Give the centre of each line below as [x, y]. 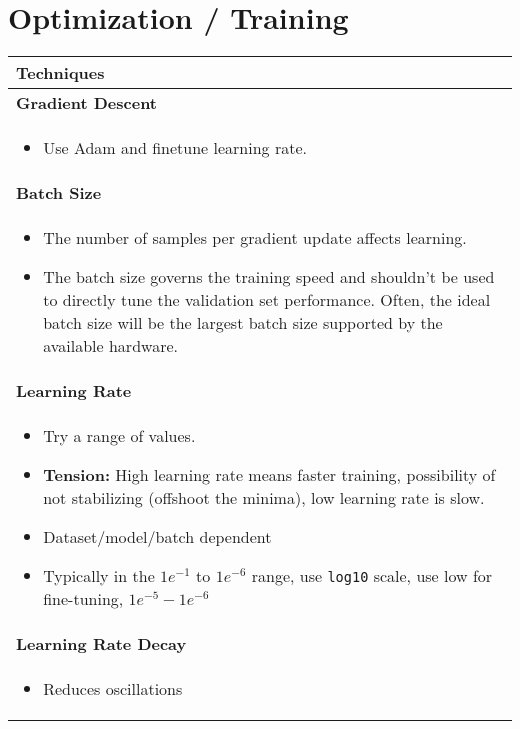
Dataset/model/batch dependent [157, 537]
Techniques [60, 73]
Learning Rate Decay [101, 644]
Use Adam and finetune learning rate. [175, 148]
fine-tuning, [83, 599]
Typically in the [99, 576]
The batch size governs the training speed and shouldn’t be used [269, 277]
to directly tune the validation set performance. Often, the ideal [267, 300]
